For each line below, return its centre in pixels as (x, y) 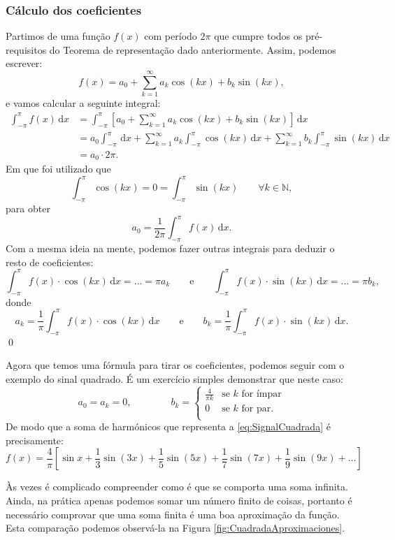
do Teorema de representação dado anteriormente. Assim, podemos (193, 49)
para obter (28, 209)
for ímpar (261, 394)
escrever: (24, 63)
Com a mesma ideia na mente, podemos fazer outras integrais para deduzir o (170, 248)
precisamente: (35, 440)
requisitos (26, 49)
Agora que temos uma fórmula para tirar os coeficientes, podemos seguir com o (175, 365)
